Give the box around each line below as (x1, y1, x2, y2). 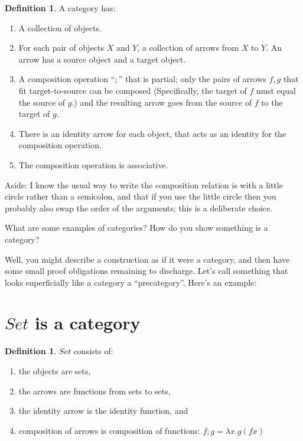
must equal (256, 84, 296, 96)
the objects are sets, (18, 365, 91, 377)
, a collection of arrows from (137, 41, 239, 54)
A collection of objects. (18, 21, 102, 34)
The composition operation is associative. (18, 158, 168, 171)
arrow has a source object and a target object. (18, 53, 186, 65)
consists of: (73, 345, 113, 357)
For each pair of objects (18, 41, 105, 54)
